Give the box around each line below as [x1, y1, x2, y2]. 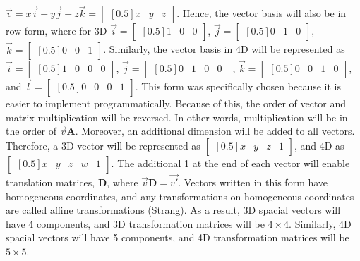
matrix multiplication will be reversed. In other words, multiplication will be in [6, 109, 348, 124]
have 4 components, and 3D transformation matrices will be [6, 216, 265, 231]
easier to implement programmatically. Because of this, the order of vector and [6, 96, 347, 111]
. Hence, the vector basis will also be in [176, 6, 347, 20]
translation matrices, [6, 175, 95, 190]
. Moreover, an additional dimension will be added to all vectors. [75, 123, 355, 138]
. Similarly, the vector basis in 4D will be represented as [103, 42, 345, 56]
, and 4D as [294, 138, 344, 152]
